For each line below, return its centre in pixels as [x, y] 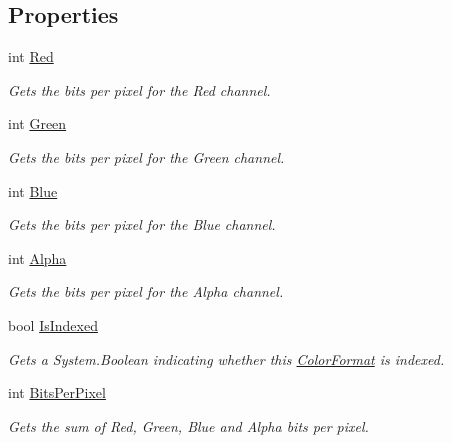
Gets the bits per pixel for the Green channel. [146, 156]
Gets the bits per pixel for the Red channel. [139, 89]
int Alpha [37, 257]
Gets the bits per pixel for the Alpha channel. [146, 291]
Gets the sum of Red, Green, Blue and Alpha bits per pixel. [188, 425]
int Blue [33, 190]
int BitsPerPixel [57, 392]
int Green [37, 123]
